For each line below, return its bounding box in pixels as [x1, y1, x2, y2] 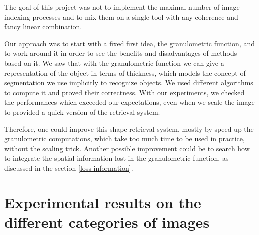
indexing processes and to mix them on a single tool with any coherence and [4, 11, 238, 22]
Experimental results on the [4, 192, 201, 212]
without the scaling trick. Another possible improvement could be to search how [4, 143, 250, 153]
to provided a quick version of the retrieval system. [4, 106, 160, 117]
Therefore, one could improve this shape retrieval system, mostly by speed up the [4, 123, 254, 134]
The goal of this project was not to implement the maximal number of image [4, 2, 240, 12]
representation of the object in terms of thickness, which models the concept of [4, 67, 246, 78]
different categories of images [4, 211, 210, 232]
